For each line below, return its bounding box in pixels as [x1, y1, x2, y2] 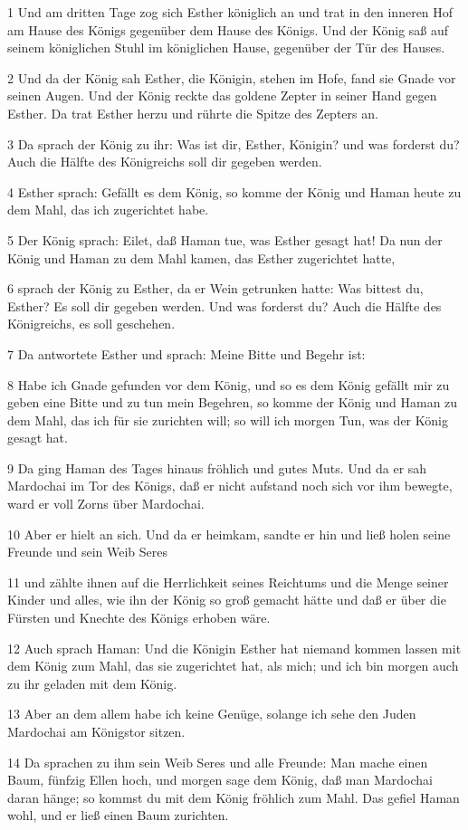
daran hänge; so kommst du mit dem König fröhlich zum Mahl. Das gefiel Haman [7, 787, 460, 806]
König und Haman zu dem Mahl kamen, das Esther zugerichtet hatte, [7, 248, 396, 267]
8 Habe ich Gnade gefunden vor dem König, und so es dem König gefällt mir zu [7, 375, 450, 394]
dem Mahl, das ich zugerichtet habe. [7, 200, 209, 219]
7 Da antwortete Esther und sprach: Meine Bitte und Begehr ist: [7, 344, 366, 363]
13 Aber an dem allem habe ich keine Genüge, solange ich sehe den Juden [7, 704, 416, 723]
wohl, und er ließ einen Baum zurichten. [7, 806, 229, 825]
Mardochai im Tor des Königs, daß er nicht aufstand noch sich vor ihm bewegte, [7, 476, 453, 495]
